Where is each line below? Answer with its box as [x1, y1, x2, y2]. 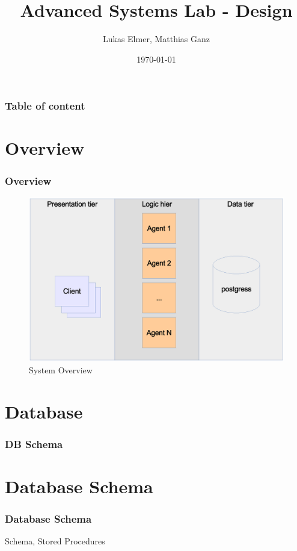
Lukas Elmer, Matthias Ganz [102, 33, 210, 45]
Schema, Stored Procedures [5, 535, 105, 547]
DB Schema [5, 436, 63, 451]
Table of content [5, 98, 85, 113]
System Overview [29, 363, 93, 376]
